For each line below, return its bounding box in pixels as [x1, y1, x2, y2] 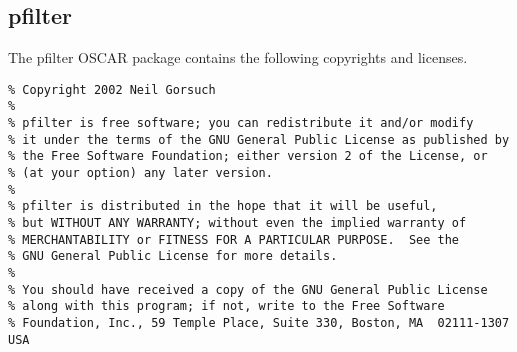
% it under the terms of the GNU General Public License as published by [8, 132, 510, 147]
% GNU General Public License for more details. [8, 249, 338, 264]
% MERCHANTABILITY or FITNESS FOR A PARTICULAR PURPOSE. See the [8, 232, 460, 247]
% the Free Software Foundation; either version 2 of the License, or [8, 149, 488, 164]
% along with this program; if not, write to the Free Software [8, 299, 445, 314]
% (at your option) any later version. [8, 166, 273, 181]
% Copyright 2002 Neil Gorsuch [8, 82, 216, 97]
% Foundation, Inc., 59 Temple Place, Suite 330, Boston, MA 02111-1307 [8, 315, 510, 330]
